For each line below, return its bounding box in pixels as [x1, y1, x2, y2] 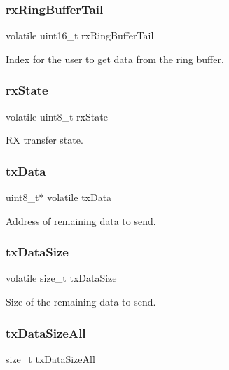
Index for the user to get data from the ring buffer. [6, 51, 224, 66]
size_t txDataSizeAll [6, 351, 95, 366]
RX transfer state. [6, 132, 83, 147]
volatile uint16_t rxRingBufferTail [6, 28, 154, 43]
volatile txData [47, 190, 112, 205]
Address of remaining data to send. [6, 213, 156, 228]
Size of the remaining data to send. [6, 294, 156, 309]
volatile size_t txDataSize [6, 270, 117, 285]
